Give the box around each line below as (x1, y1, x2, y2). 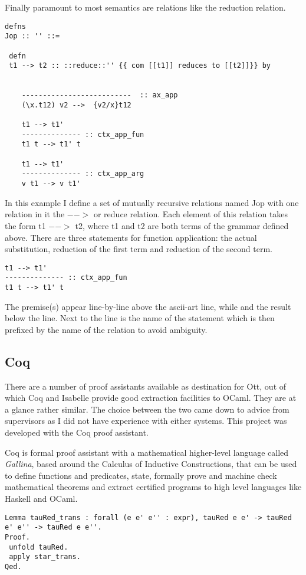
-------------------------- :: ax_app (21, 91, 178, 100)
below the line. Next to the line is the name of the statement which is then (5, 312, 275, 324)
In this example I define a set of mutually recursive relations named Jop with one (5, 196, 299, 208)
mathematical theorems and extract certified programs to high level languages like (5, 481, 302, 493)
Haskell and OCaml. (5, 492, 78, 505)
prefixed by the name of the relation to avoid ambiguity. (5, 323, 208, 335)
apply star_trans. (9, 553, 81, 561)
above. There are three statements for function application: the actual (5, 231, 257, 243)
